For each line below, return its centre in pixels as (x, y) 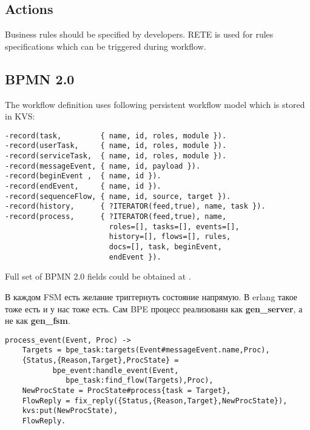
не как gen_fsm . (38, 321)
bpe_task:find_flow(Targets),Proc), (140, 381)
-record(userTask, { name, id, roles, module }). (116, 146)
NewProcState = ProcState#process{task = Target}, (126, 390)
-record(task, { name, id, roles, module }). (116, 136)
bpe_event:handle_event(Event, (116, 370)
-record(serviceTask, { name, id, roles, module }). (116, 156)
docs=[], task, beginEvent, (165, 247)
